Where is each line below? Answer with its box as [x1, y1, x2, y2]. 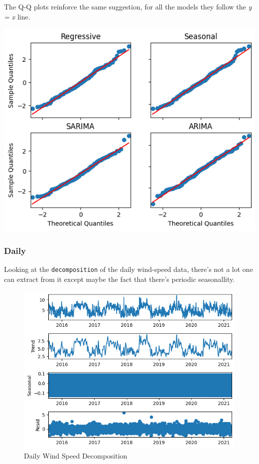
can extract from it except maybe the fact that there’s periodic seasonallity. [4, 273, 235, 284]
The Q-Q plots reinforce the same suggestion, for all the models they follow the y [4, 1, 252, 11]
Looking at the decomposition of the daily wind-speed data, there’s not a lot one [4, 263, 253, 274]
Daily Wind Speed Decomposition [24, 451, 128, 461]
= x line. [4, 11, 30, 21]
